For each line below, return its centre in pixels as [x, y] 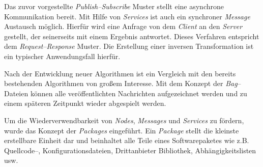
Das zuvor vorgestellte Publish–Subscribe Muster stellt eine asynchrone [114, 6]
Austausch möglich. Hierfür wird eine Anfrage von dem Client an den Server [123, 26]
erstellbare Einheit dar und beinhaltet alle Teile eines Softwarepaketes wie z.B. [127, 140]
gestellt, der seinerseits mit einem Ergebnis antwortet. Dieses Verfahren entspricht [132, 36]
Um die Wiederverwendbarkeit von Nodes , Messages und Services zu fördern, [124, 120]
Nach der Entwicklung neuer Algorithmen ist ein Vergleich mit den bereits [120, 73]
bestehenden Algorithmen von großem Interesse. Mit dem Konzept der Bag [121, 83]
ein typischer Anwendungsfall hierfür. [62, 56]
